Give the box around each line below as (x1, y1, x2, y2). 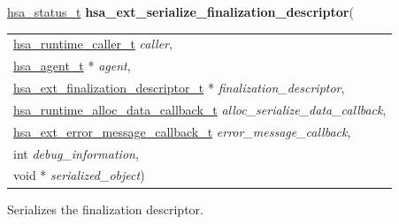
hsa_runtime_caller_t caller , (13, 34, 173, 53)
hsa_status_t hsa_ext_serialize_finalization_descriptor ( (7, 3, 354, 20)
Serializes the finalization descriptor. (7, 199, 203, 218)
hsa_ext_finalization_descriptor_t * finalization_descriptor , (13, 78, 345, 97)
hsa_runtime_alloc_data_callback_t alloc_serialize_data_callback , (13, 100, 387, 118)
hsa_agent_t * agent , (13, 56, 131, 75)
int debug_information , (13, 144, 139, 162)
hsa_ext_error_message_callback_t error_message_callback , (13, 122, 351, 140)
